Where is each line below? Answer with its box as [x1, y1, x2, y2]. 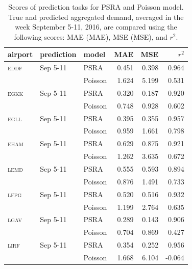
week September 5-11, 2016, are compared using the [15, 21, 177, 32]
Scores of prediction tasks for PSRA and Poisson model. [8, 2, 184, 12]
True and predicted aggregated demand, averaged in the [8, 11, 184, 22]
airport [8, 49, 33, 60]
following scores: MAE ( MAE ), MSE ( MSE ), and [14, 31, 167, 42]
